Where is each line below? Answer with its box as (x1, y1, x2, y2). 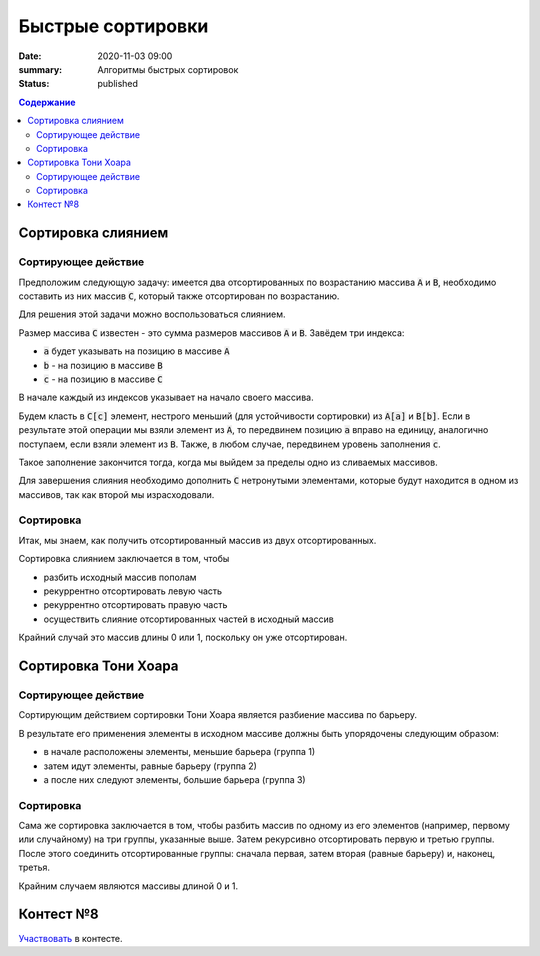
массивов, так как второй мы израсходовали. (18, 488, 215, 500)
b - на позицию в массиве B (43, 359, 164, 371)
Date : (18, 50, 42, 62)
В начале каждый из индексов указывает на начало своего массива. (18, 391, 314, 404)
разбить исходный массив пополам (43, 571, 197, 583)
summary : (18, 63, 63, 75)
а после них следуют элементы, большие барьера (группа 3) (43, 773, 306, 785)
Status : (18, 78, 50, 90)
